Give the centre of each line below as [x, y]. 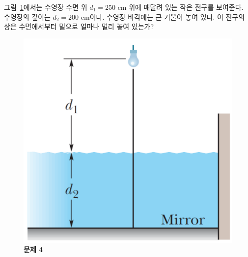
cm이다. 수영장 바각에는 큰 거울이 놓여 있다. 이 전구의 [163, 16]
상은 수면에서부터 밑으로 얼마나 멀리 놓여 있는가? [79, 26]
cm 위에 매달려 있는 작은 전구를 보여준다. [180, 7]
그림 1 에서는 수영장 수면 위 [46, 7]
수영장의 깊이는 [27, 16]
